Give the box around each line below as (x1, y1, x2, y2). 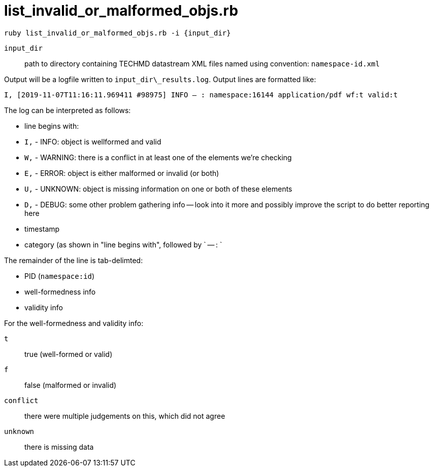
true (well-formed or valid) (24, 349, 113, 358)
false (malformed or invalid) (24, 380, 117, 389)
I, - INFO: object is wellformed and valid (24, 137, 161, 146)
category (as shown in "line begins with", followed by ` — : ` (24, 240, 222, 249)
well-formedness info (24, 287, 96, 296)
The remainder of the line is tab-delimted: (4, 256, 143, 265)
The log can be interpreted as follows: (4, 105, 131, 115)
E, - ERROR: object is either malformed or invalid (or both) (24, 168, 219, 177)
